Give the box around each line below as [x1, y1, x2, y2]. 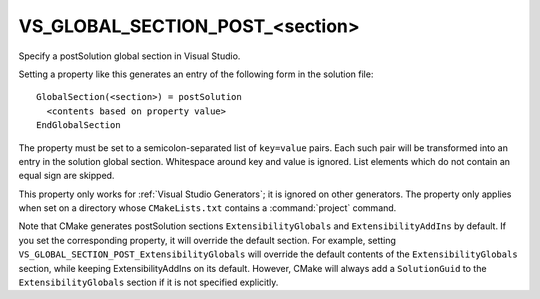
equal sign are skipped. [18, 170, 115, 182]
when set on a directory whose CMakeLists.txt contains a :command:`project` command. [18, 202, 397, 214]
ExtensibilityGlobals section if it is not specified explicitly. [18, 276, 279, 289]
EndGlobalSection [36, 120, 121, 131]
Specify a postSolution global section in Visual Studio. [18, 50, 241, 62]
